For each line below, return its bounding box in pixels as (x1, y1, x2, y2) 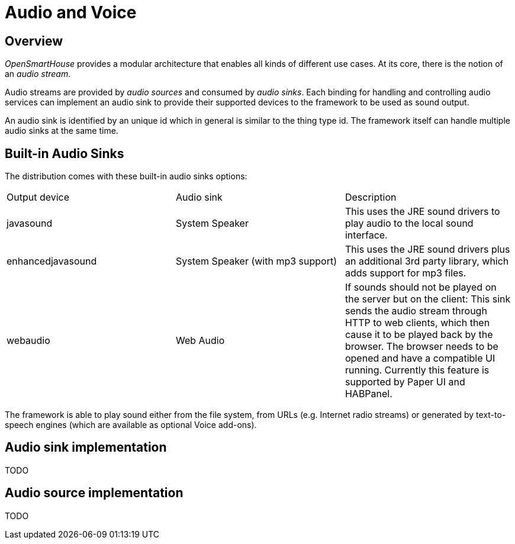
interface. (345, 229, 388, 242)
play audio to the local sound (345, 217, 474, 230)
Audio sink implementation (5, 440, 167, 455)
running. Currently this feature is (345, 364, 490, 376)
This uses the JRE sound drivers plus (345, 243, 510, 256)
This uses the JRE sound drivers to (345, 205, 500, 218)
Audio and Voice (5, 2, 137, 22)
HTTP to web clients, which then (345, 317, 490, 329)
